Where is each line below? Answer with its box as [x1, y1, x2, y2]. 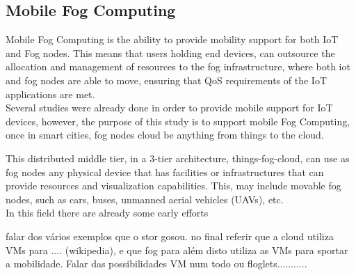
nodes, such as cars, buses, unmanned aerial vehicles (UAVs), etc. [6, 191, 284, 206]
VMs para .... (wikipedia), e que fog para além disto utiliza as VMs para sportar [6, 242, 348, 257]
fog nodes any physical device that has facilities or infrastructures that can [6, 164, 324, 179]
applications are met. [6, 86, 95, 101]
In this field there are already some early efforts [6, 205, 209, 220]
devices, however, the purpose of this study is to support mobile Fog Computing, [6, 113, 350, 128]
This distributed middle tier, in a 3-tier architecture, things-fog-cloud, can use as [6, 150, 350, 165]
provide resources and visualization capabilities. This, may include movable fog [6, 178, 341, 193]
